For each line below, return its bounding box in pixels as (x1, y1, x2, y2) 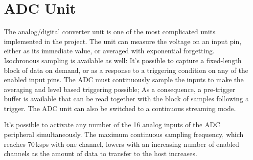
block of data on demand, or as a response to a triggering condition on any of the (4, 65, 248, 75)
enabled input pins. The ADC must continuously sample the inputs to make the (4, 74, 244, 85)
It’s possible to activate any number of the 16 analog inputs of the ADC (4, 119, 220, 130)
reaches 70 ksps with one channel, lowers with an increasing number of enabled (4, 138, 239, 149)
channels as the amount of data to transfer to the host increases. (4, 148, 197, 159)
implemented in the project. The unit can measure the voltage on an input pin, (4, 36, 242, 46)
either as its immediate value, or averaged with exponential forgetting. (4, 46, 215, 56)
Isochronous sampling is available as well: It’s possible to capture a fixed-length (4, 55, 242, 65)
